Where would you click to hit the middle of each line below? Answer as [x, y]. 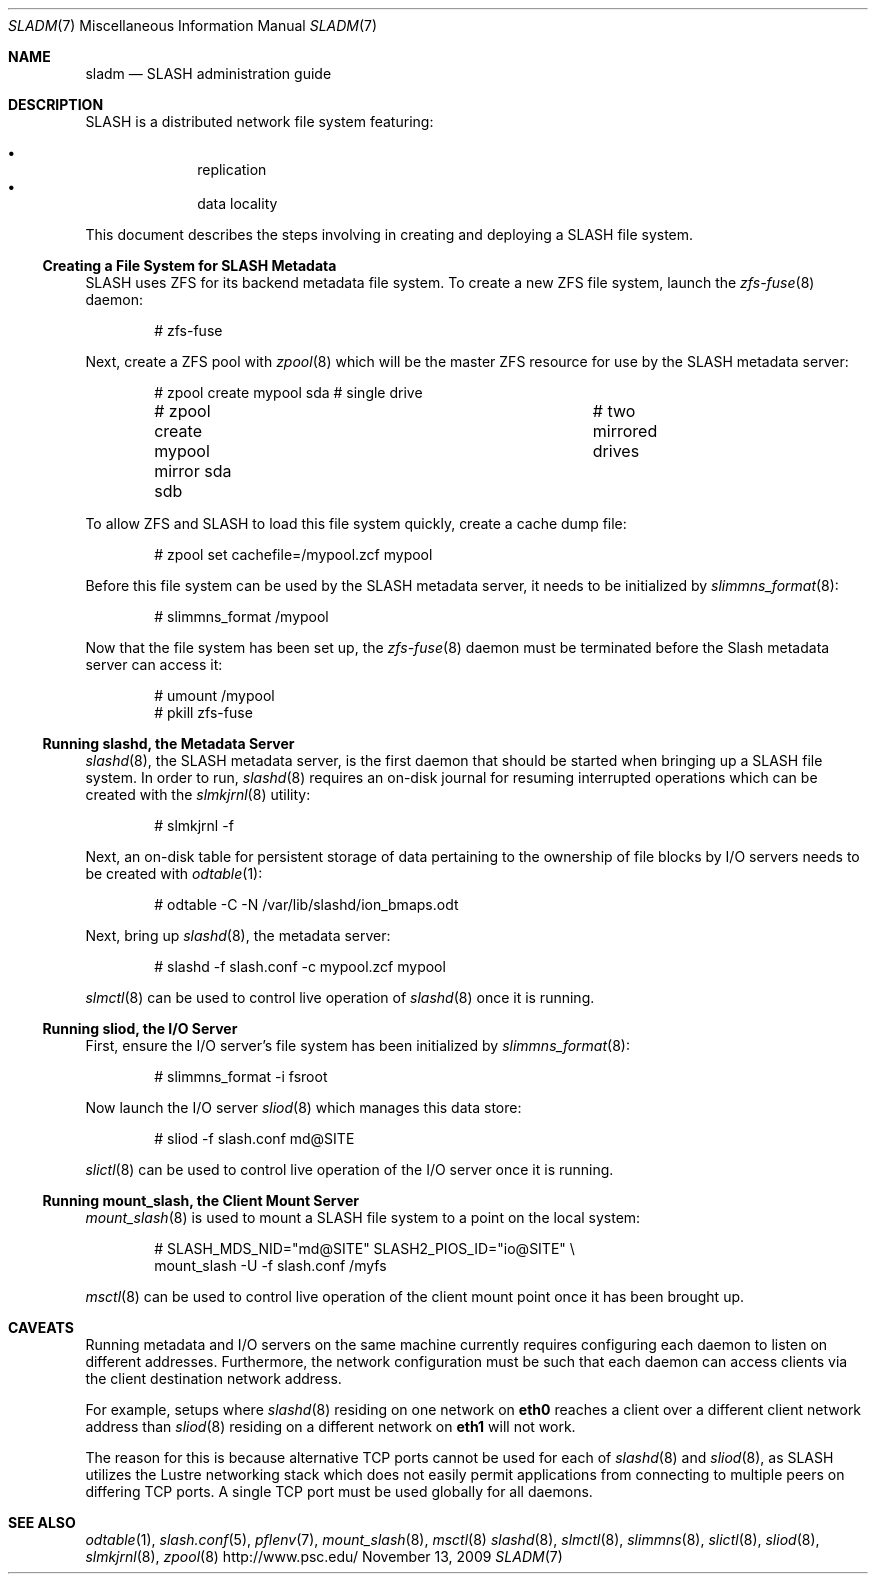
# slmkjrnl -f [194, 825]
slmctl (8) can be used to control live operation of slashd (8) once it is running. [340, 997]
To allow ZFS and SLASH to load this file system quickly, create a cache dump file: [356, 523]
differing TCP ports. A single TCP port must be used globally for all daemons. [339, 1491]
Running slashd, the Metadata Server [168, 743]
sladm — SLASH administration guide [208, 73]
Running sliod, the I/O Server [140, 1028]
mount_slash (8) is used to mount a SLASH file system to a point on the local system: [363, 1217]
